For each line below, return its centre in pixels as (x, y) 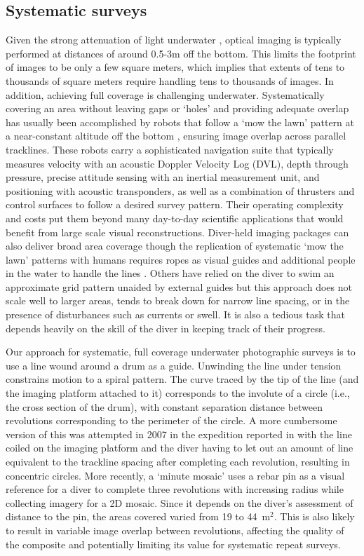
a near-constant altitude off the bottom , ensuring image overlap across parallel (176, 136)
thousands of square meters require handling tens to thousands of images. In (170, 80)
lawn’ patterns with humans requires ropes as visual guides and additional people (181, 259)
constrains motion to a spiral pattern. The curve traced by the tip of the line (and (182, 379)
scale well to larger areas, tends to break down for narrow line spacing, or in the (178, 300)
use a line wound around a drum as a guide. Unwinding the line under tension (174, 365)
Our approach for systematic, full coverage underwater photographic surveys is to (181, 352)
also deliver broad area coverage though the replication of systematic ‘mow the (175, 246)
